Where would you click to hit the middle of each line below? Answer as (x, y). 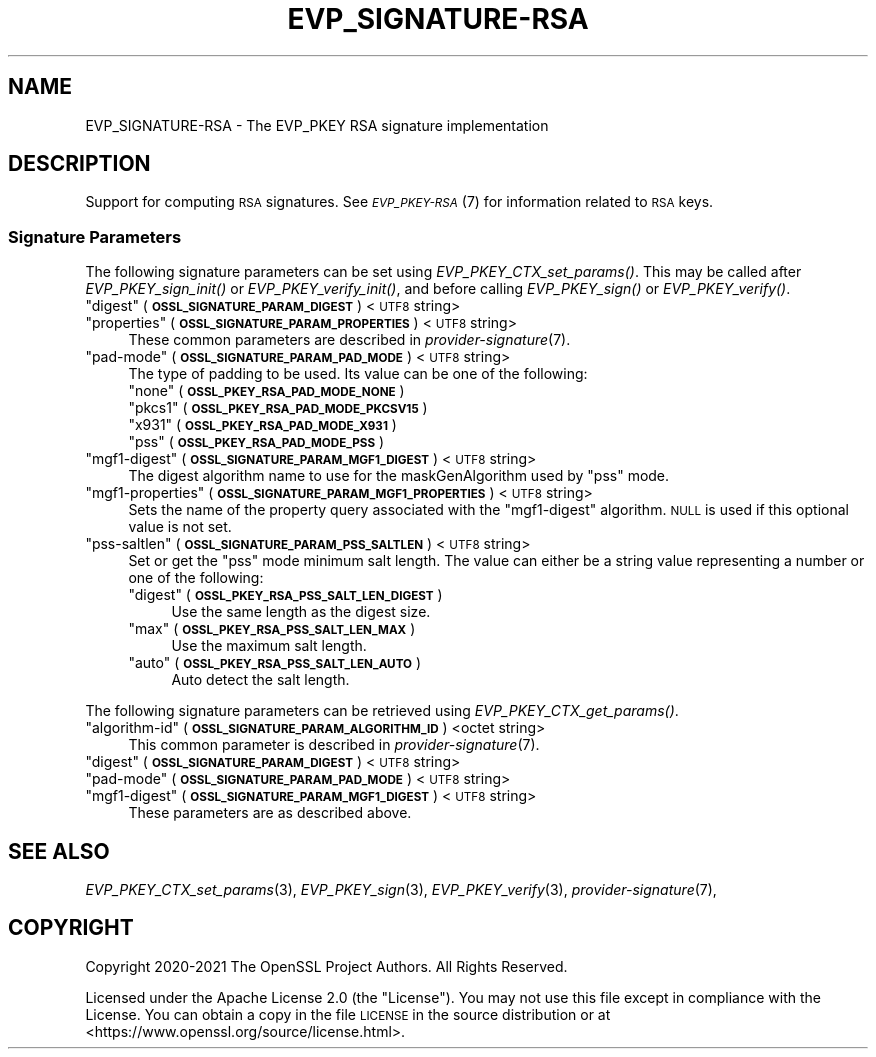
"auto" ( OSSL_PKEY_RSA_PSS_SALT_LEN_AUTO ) (275, 663)
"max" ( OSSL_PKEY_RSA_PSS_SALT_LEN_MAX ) (272, 629)
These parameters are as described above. (270, 813)
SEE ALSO (59, 851)
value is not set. (180, 527)
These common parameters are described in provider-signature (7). (349, 340)
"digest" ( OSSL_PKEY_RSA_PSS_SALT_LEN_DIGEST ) (285, 595)
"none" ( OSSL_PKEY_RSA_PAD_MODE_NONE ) (266, 391)
